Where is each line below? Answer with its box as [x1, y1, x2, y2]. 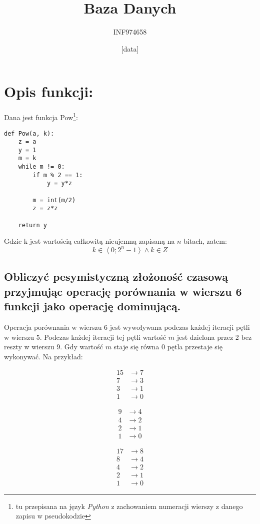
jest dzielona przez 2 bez [176, 331, 252, 342]
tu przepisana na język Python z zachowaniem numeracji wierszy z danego [15, 500, 243, 511]
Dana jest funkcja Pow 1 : [4, 111, 78, 122]
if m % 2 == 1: [32, 171, 83, 179]
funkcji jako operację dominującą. [4, 298, 181, 314]
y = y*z [46, 180, 72, 187]
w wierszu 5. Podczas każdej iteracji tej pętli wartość [4, 331, 166, 342]
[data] [121, 43, 139, 54]
